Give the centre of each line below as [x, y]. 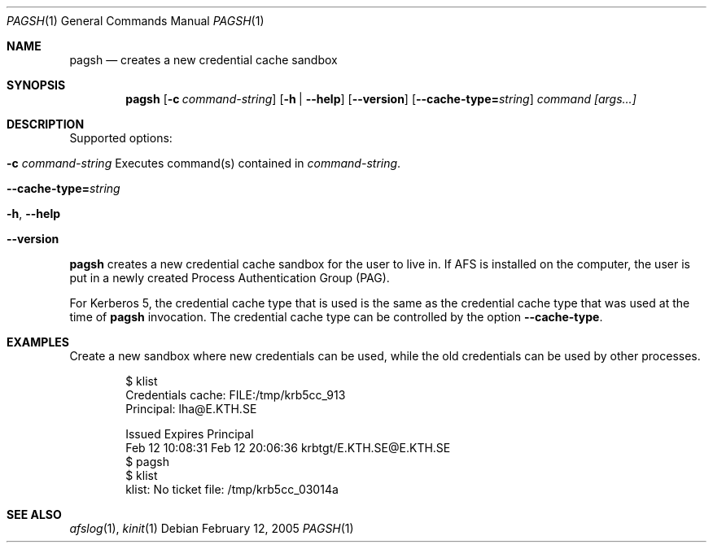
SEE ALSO [34, 514]
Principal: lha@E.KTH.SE [191, 409]
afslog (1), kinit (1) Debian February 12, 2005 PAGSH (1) [212, 528]
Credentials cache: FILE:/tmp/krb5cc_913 [236, 395]
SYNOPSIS [36, 85]
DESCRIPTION [46, 124]
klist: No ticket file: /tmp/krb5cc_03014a [232, 489]
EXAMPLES [38, 342]
